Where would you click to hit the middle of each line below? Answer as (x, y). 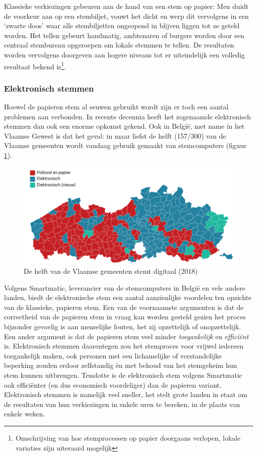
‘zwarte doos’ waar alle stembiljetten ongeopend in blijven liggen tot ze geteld (122, 25)
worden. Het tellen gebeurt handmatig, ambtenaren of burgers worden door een (124, 35)
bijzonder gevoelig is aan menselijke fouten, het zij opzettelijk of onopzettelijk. (123, 326)
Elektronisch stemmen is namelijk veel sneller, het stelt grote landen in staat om (126, 394)
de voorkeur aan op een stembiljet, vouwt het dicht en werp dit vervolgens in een (127, 16)
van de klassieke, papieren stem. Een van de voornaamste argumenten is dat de (124, 307)
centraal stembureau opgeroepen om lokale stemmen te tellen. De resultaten (119, 45)
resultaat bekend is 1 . (35, 65)
